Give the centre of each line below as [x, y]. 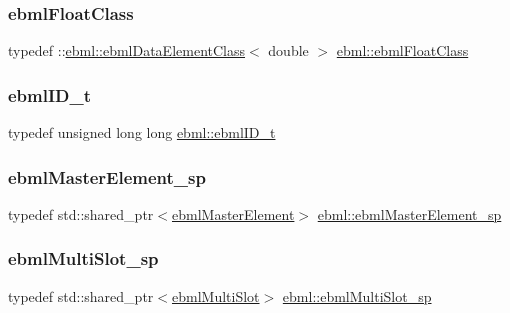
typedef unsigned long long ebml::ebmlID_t [142, 132]
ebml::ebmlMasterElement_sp [409, 213]
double [288, 50]
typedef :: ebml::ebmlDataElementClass [127, 50]
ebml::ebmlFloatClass [402, 50]
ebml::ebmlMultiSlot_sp [357, 295]
